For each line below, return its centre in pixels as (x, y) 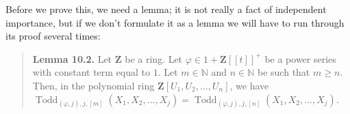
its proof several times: (53, 36)
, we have (249, 85)
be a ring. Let (154, 58)
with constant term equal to (91, 72)
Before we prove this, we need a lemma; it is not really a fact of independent (166, 9)
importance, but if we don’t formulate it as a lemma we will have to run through (175, 22)
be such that (284, 72)
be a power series (300, 58)
